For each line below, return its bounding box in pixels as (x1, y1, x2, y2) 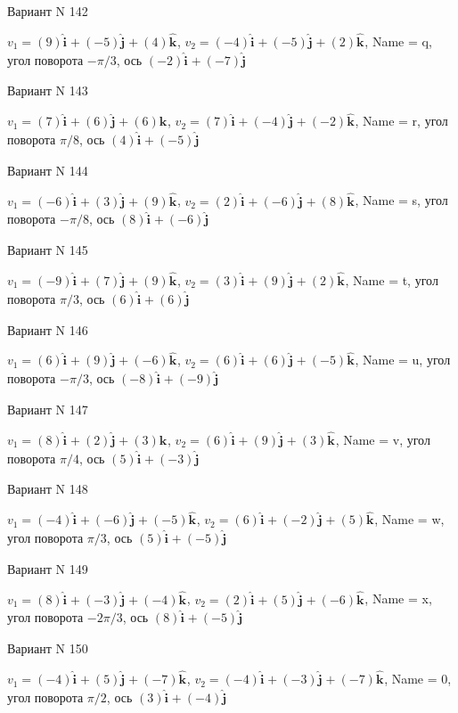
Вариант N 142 (7, 2, 88, 20)
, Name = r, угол (355, 111, 448, 130)
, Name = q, (364, 31, 432, 50)
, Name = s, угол (355, 191, 448, 209)
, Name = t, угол (345, 271, 438, 290)
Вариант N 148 (7, 479, 88, 498)
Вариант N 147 (7, 400, 88, 419)
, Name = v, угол (335, 430, 430, 448)
